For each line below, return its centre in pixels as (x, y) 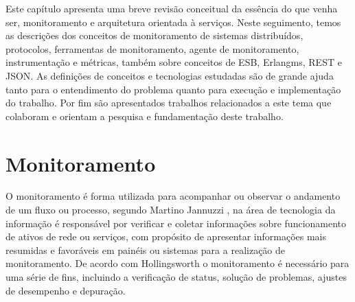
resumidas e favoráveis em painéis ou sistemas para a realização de (146, 249)
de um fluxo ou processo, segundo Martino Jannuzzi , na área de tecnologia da (171, 210)
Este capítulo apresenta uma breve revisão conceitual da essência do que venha (172, 8)
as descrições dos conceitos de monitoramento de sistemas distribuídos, (154, 35)
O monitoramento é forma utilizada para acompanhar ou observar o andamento (173, 196)
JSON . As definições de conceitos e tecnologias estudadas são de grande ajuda (170, 75)
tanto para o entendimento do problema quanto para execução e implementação (173, 89)
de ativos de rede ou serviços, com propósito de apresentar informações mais (166, 236)
